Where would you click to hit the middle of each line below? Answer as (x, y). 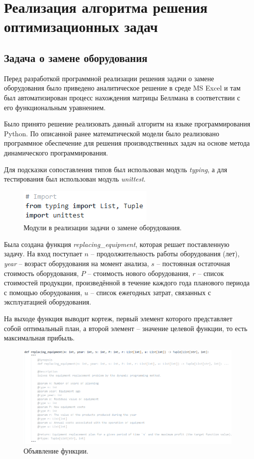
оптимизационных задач (81, 26)
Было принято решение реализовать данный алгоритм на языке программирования (127, 124)
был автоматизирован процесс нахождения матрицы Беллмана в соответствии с (122, 97)
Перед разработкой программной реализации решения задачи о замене (109, 78)
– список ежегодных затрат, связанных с (151, 292)
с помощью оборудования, (43, 292)
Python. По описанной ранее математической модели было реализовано (112, 133)
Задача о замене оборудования (76, 57)
